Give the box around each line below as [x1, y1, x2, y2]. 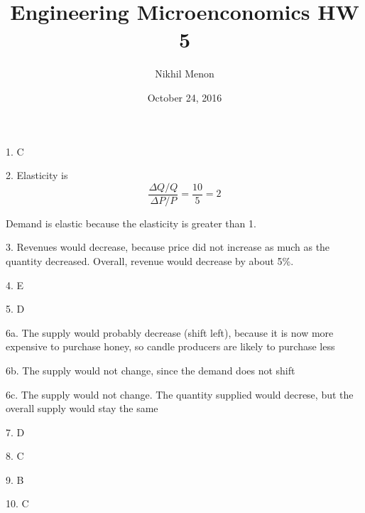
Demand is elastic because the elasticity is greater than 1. [6, 215, 256, 230]
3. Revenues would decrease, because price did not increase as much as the [6, 239, 330, 254]
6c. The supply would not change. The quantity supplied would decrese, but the [6, 387, 354, 401]
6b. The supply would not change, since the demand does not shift [6, 362, 295, 377]
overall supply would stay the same [6, 401, 158, 416]
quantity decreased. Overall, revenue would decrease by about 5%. [6, 253, 294, 268]
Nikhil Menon [155, 66, 214, 81]
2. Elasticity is [6, 168, 68, 183]
